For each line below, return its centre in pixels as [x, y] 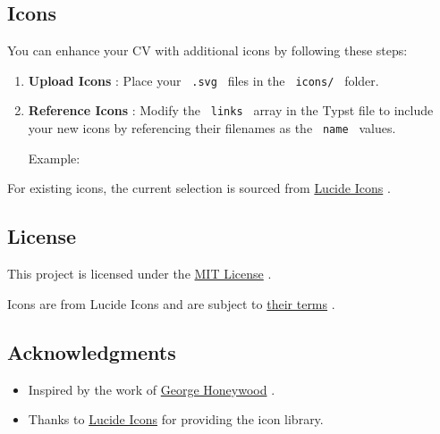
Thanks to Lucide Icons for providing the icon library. [176, 419]
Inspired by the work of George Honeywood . [152, 389]
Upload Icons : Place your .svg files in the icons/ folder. [203, 80]
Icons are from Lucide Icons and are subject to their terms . [171, 303]
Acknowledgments [92, 351]
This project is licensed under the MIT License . [140, 274]
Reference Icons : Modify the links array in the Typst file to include [231, 110]
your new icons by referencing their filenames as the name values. [212, 128]
